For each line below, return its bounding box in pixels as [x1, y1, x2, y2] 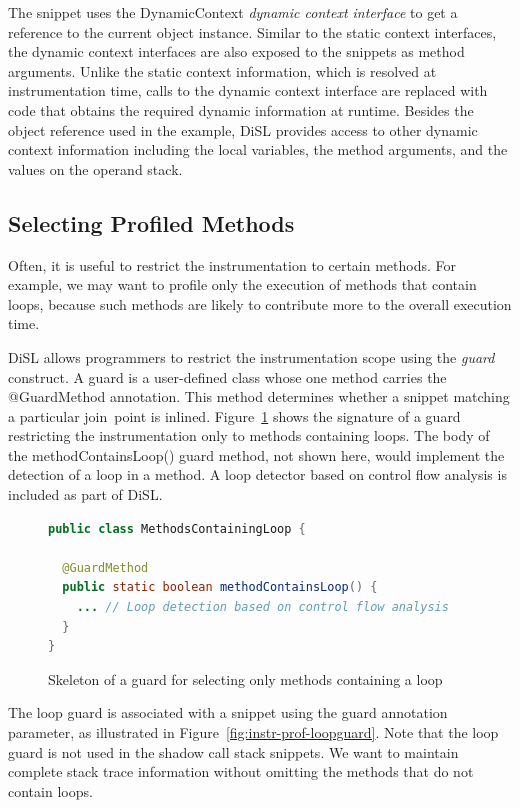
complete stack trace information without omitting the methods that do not [8, 761, 474, 782]
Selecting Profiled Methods [8, 207, 295, 238]
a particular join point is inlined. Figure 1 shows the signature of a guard [8, 405, 461, 426]
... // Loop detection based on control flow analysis [76, 600, 449, 615]
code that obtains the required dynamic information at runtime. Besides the [8, 99, 474, 120]
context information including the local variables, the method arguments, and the [8, 139, 508, 160]
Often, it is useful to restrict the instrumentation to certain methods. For [8, 254, 457, 275]
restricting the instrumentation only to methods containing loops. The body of [8, 425, 490, 446]
